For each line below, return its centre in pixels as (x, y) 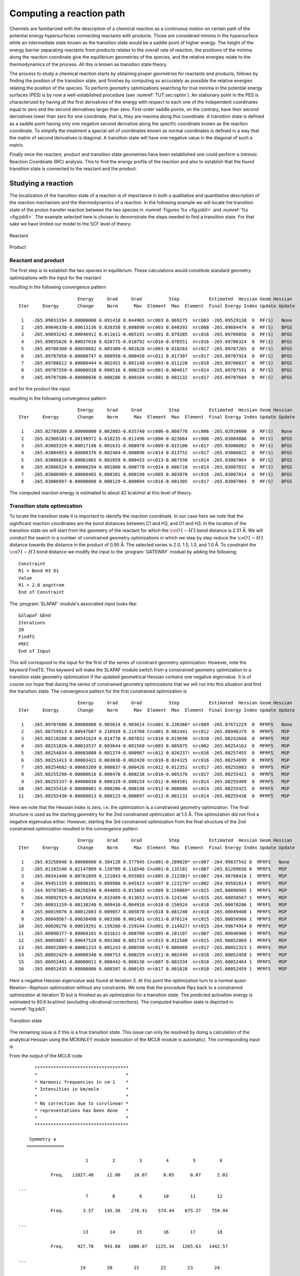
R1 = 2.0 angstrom (42, 585)
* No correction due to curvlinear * (81, 1103)
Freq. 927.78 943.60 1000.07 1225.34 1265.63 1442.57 (139, 1246)
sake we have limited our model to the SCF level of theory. (71, 224)
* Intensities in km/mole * (81, 1089)
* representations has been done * (81, 1111)
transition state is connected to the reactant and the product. (73, 168)
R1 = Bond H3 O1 (39, 571)
